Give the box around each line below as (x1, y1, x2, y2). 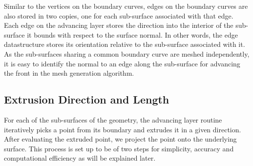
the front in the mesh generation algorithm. (4, 68, 134, 78)
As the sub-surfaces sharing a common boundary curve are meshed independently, (4, 48, 250, 59)
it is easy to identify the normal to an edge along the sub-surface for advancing (4, 58, 240, 68)
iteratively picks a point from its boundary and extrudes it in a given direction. (4, 124, 241, 134)
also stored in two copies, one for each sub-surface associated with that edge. (4, 10, 233, 21)
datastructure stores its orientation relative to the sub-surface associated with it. (4, 39, 245, 49)
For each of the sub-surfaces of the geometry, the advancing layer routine (4, 114, 222, 124)
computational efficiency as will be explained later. (4, 153, 156, 163)
